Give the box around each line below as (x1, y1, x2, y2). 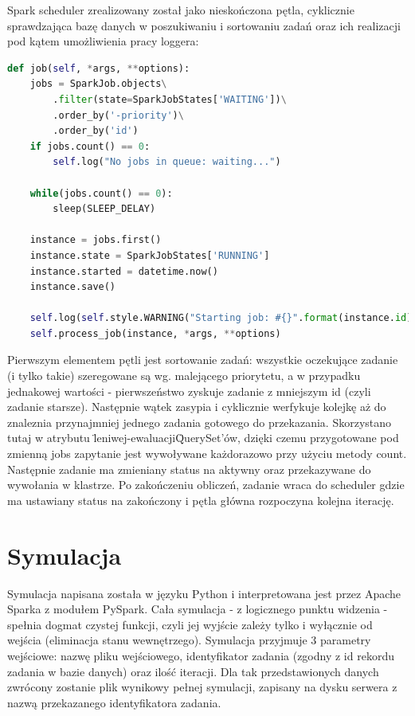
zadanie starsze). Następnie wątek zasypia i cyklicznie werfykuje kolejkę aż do (7, 398, 386, 415)
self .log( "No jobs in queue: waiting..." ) (53, 156, 281, 168)
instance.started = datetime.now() (29, 265, 218, 277)
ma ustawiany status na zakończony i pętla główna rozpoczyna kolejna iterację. (7, 491, 394, 508)
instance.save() (29, 281, 116, 293)
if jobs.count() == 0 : (29, 140, 151, 152)
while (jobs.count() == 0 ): (29, 187, 173, 199)
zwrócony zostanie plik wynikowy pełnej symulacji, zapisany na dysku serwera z (7, 679, 397, 695)
